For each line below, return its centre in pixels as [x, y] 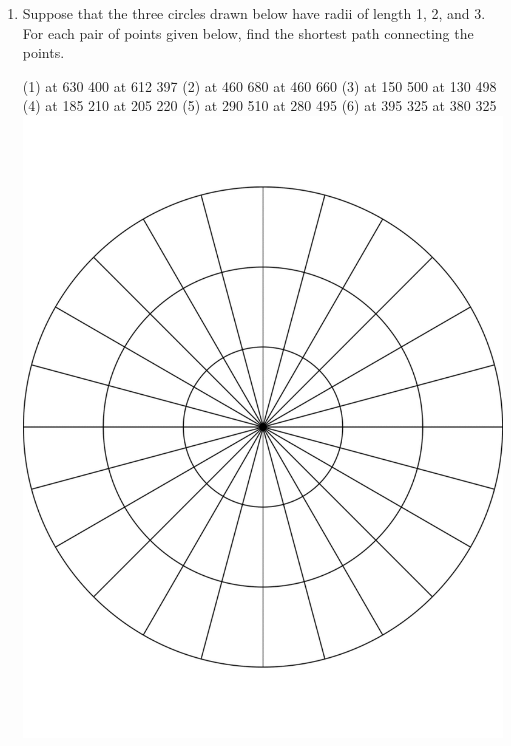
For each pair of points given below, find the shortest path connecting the [248, 32]
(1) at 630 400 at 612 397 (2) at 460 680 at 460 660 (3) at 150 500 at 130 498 [259, 85]
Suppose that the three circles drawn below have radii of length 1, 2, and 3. [254, 13]
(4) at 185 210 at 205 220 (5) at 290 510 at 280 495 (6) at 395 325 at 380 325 [259, 105]
